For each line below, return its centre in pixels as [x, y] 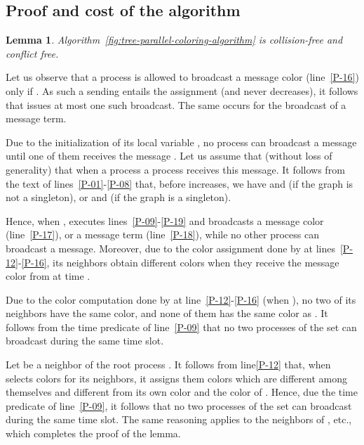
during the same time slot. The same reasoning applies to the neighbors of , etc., [179, 419]
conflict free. [32, 53]
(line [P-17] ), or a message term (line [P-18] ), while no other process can [162, 234]
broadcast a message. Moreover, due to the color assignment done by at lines [170, 248]
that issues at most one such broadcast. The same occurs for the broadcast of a [176, 104]
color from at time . [48, 276]
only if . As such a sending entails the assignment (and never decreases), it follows [182, 90]
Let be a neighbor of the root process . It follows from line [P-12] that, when [168, 365]
